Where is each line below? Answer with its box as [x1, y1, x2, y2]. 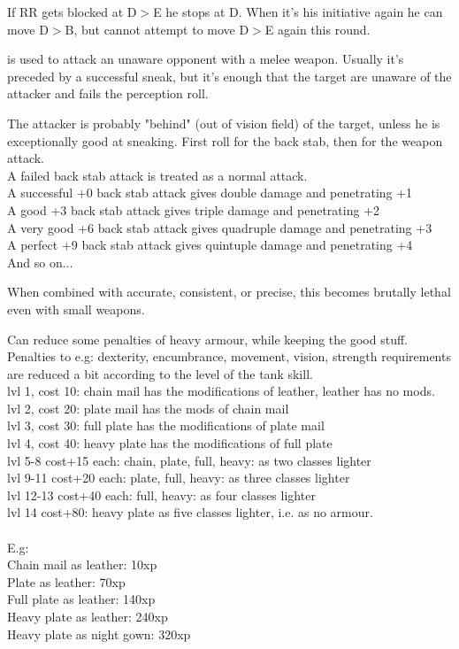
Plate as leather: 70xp [7, 572, 126, 591]
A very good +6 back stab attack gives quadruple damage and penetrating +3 [7, 218, 432, 236]
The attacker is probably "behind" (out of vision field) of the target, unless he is [7, 113, 440, 132]
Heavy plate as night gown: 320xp [7, 624, 191, 643]
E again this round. [264, 19, 371, 38]
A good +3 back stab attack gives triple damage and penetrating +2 [7, 200, 380, 219]
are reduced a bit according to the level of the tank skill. [7, 364, 313, 382]
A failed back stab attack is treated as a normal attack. [7, 166, 308, 184]
